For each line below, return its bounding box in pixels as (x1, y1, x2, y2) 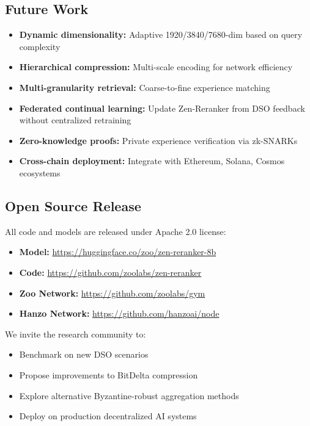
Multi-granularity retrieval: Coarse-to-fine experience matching (19, 81, 270, 93)
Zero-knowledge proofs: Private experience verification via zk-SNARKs (19, 134, 298, 146)
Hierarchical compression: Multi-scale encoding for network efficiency (19, 60, 293, 73)
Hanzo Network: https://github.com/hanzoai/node (19, 307, 220, 320)
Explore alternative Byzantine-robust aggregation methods (19, 389, 239, 402)
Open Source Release (5, 196, 141, 215)
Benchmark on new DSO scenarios (19, 348, 149, 361)
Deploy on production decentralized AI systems (19, 410, 197, 422)
